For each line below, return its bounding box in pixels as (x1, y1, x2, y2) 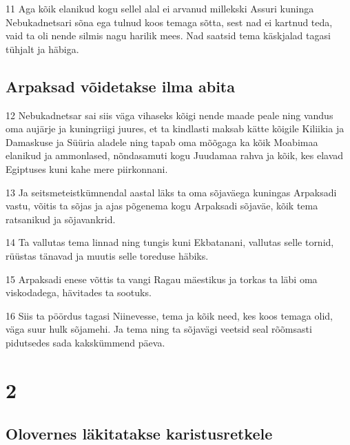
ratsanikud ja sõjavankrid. (6, 211, 116, 226)
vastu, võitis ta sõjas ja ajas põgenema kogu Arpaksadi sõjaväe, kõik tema (6, 198, 318, 213)
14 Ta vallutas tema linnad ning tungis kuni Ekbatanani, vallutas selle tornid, (6, 235, 334, 249)
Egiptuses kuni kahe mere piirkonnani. (6, 161, 168, 176)
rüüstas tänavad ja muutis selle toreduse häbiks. (6, 248, 209, 262)
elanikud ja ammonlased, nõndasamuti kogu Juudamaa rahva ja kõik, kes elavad (6, 148, 344, 163)
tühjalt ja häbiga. (6, 41, 79, 56)
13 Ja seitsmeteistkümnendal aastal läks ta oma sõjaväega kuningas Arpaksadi (6, 185, 337, 199)
